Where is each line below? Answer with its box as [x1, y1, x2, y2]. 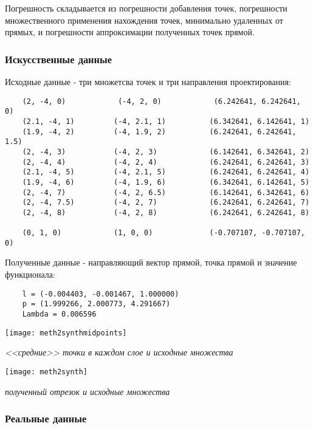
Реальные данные [5, 411, 87, 426]
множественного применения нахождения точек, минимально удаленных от [5, 13, 283, 26]
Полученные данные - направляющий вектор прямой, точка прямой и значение [5, 256, 297, 269]
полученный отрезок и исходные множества [5, 385, 170, 397]
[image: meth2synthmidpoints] [5, 328, 127, 337]
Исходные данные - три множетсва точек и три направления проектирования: [5, 75, 291, 88]
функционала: [5, 268, 55, 281]
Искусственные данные [5, 51, 112, 66]
